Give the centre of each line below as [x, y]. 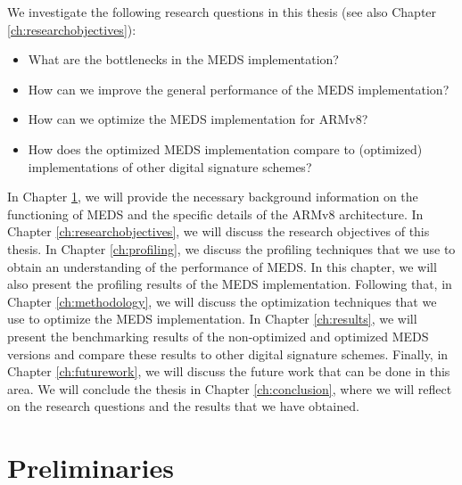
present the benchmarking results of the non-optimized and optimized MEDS [218, 336]
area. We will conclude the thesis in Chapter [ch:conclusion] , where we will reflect [230, 388]
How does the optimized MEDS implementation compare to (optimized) [225, 148]
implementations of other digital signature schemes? [170, 166]
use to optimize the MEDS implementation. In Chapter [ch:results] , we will [212, 319]
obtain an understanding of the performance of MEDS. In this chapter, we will [222, 266]
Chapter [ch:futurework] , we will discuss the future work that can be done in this [229, 371]
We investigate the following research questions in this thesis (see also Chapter [222, 12]
